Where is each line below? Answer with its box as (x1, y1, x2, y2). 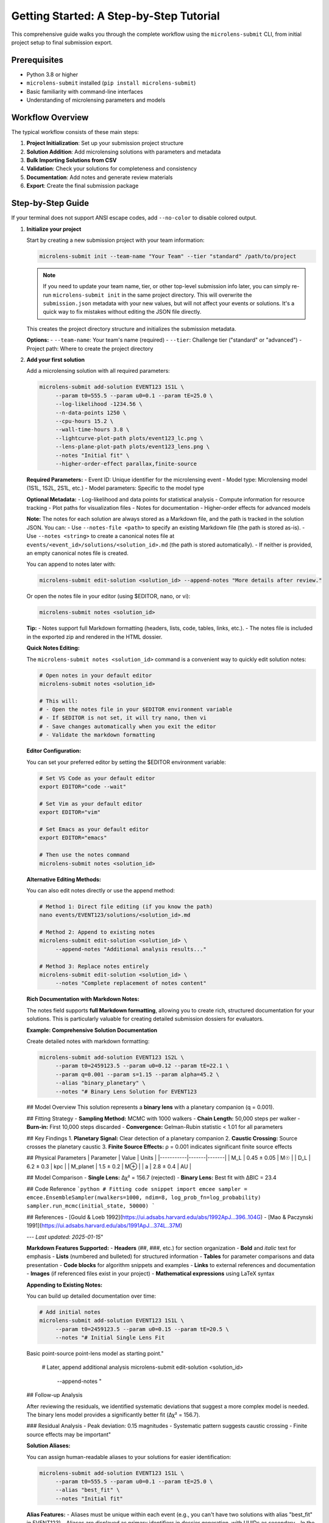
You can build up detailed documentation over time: (26, 1292, 157, 1299)
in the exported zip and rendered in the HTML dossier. (26, 633, 163, 640)
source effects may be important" (26, 1430, 111, 1438)
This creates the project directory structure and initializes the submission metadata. (26, 325, 236, 332)
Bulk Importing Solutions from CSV (26, 157, 117, 164)
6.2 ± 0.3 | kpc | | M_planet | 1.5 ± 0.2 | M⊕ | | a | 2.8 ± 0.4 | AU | (26, 1162, 192, 1170)
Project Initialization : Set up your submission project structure (26, 140, 184, 147)
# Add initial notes (39, 1309, 101, 1315)
